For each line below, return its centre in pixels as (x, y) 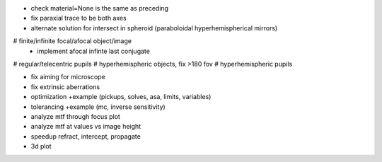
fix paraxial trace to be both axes (79, 18)
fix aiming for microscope (68, 77)
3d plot (41, 146)
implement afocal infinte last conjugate (93, 51)
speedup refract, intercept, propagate (86, 136)
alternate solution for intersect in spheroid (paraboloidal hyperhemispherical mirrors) (154, 28)
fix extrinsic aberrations (65, 87)
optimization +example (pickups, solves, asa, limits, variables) (121, 97)
